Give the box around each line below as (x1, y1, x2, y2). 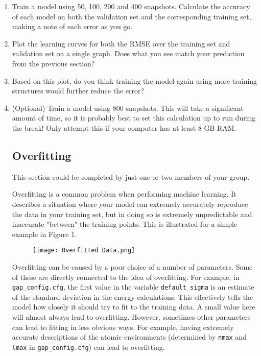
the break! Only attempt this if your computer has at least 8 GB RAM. (12, 122, 236, 133)
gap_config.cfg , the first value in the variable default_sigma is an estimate (12, 281, 254, 292)
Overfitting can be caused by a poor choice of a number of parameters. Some (12, 261, 253, 272)
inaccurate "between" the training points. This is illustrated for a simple (12, 219, 238, 229)
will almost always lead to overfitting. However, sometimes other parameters (12, 311, 251, 322)
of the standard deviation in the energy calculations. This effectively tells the (12, 291, 253, 302)
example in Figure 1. (12, 228, 77, 239)
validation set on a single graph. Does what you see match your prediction (12, 48, 245, 59)
